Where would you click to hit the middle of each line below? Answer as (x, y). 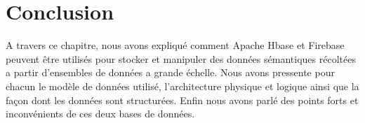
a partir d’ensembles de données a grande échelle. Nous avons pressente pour (170, 72)
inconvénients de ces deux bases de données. (100, 114)
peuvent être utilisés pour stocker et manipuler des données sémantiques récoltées (181, 58)
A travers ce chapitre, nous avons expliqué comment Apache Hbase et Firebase (175, 45)
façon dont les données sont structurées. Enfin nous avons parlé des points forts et (182, 100)
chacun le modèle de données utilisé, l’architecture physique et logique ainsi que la (182, 86)
